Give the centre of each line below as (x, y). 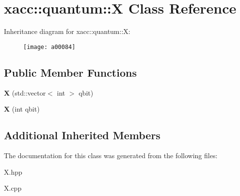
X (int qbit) (22, 109)
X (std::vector (25, 92)
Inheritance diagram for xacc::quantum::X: (67, 31)
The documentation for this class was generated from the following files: (111, 155)
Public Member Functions (70, 72)
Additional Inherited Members (82, 135)
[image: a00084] (49, 47)
